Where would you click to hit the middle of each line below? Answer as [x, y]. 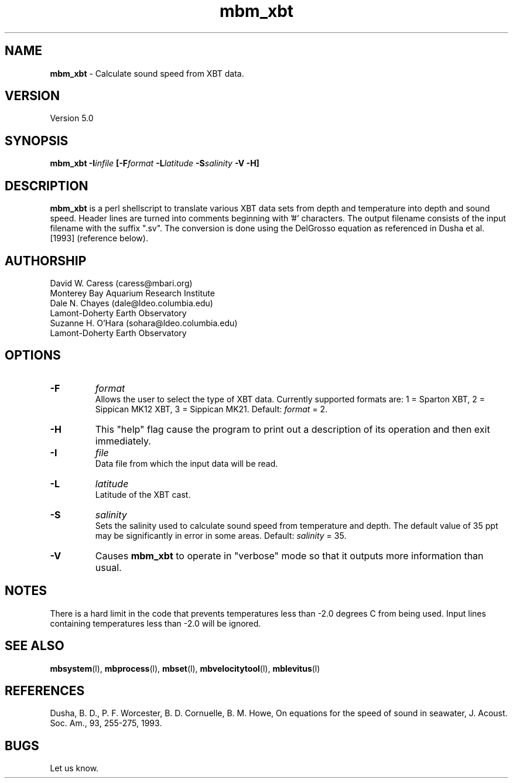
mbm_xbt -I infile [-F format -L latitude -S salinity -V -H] [155, 163]
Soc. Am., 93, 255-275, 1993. [106, 723]
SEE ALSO [35, 646]
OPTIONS [33, 355]
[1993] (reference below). [99, 238]
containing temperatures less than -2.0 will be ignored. [155, 623]
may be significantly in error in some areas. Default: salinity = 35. [221, 535]
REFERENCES [45, 690]
